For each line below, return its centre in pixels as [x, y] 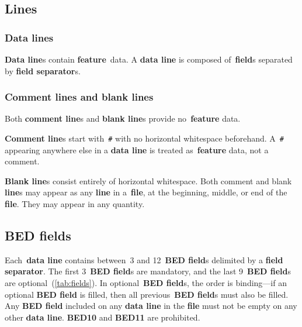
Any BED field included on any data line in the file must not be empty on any [151, 306]
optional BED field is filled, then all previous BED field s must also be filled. [147, 294]
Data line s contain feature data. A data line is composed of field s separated [149, 59]
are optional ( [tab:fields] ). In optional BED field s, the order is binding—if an [146, 283]
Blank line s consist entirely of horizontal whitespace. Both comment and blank [148, 180]
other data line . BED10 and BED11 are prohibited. [103, 317]
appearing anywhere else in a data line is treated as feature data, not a [137, 149]
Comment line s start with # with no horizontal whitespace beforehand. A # [144, 138]
